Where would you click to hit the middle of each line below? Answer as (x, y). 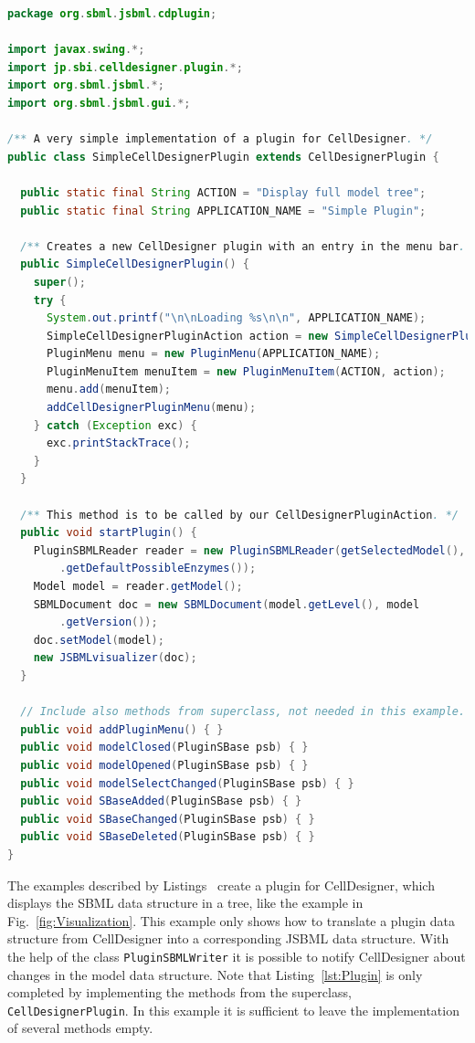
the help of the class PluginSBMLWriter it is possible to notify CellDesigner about (237, 956)
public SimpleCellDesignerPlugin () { (135, 264)
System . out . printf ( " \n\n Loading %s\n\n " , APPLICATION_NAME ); (236, 318)
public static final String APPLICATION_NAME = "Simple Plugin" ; (223, 211)
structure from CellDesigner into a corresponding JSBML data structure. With (228, 938)
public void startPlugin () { (109, 533)
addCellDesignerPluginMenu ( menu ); (151, 408)
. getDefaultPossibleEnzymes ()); (158, 569)
